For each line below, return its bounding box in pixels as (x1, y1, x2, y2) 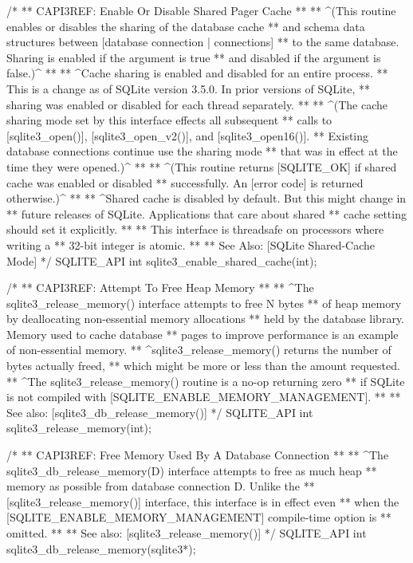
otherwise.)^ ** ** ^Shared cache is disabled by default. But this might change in (6, 190, 407, 207)
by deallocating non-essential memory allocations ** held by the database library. (6, 310, 404, 327)
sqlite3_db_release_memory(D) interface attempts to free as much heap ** (6, 462, 377, 478)
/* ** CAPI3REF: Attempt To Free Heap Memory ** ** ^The (6, 279, 314, 296)
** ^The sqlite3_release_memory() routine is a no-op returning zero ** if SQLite (6, 372, 405, 389)
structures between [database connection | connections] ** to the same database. (6, 33, 399, 50)
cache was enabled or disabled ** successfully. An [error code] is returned (6, 174, 364, 191)
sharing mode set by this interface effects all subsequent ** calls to (6, 112, 332, 128)
